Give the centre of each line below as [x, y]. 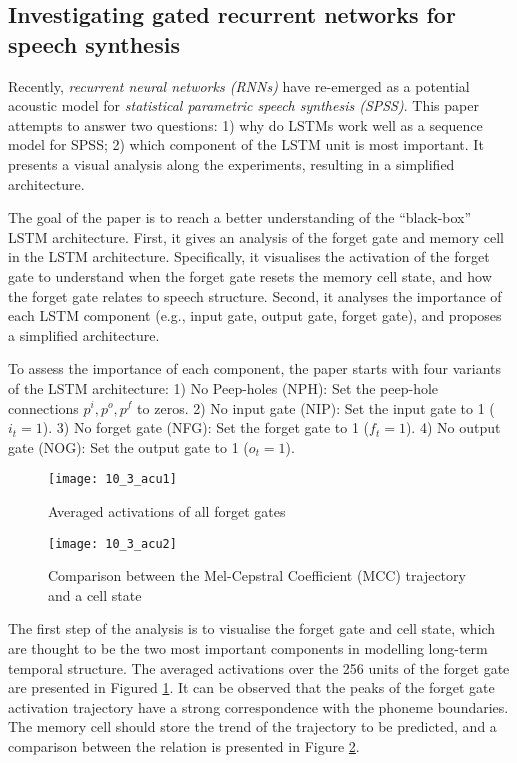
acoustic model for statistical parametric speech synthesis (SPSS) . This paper [243, 105]
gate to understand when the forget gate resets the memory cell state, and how [250, 275]
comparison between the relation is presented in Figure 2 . [184, 745]
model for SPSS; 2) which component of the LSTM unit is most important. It [246, 144]
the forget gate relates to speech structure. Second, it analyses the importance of [255, 295]
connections [43, 407]
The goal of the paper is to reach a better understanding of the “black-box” [240, 217]
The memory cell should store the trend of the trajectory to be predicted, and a [252, 726]
